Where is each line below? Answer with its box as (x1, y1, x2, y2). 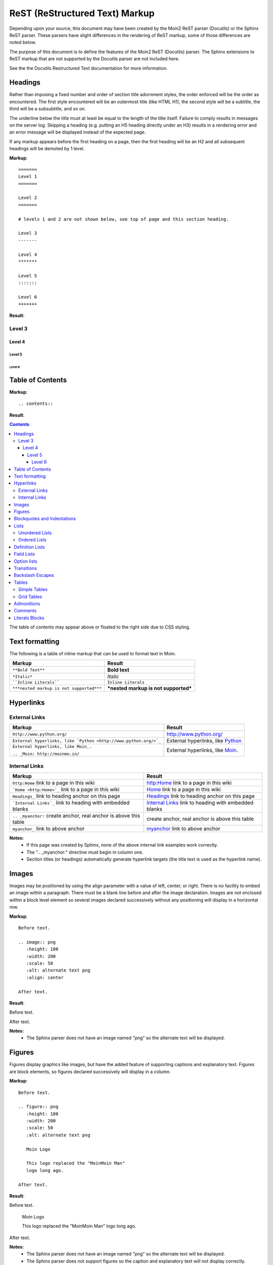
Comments (14, 608, 37, 614)
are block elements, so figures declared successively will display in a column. (9, 1068, 171, 1075)
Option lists (14, 558, 37, 564)
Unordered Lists (18, 530, 52, 536)
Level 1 (18, 174, 37, 180)
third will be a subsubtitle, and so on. (9, 106, 86, 112)
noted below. (9, 39, 36, 46)
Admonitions (14, 600, 40, 607)
